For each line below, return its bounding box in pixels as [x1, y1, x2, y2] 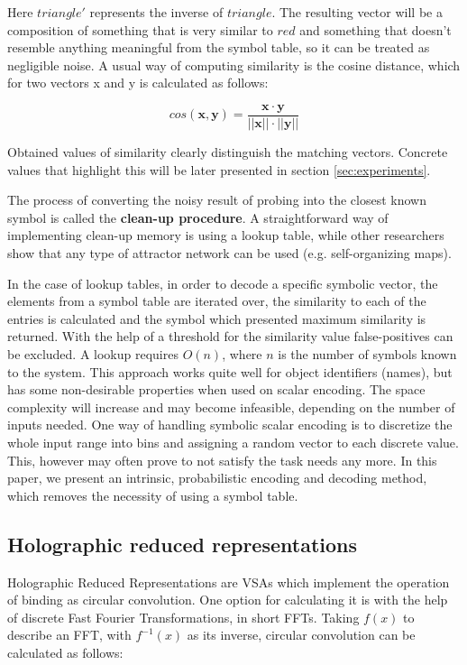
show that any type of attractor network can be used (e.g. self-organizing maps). [7, 244, 452, 262]
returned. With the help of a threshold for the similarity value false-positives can [7, 327, 453, 346]
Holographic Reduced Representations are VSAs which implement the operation [7, 572, 450, 591]
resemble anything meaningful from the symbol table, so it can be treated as [7, 38, 430, 57]
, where [222, 344, 262, 363]
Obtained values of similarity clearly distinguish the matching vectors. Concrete [7, 143, 448, 162]
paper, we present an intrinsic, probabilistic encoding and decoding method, [7, 468, 427, 487]
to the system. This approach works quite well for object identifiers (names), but [7, 362, 453, 381]
